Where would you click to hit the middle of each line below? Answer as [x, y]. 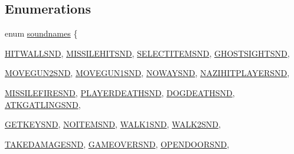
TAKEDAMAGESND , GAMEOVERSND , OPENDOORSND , [117, 144]
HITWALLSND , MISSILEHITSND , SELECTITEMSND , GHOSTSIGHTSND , [147, 53]
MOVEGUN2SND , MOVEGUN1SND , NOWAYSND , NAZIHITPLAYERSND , [147, 73]
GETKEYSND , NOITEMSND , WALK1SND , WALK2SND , [113, 124]
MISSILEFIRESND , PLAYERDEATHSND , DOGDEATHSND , [120, 92]
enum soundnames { [41, 33]
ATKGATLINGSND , [43, 104]
